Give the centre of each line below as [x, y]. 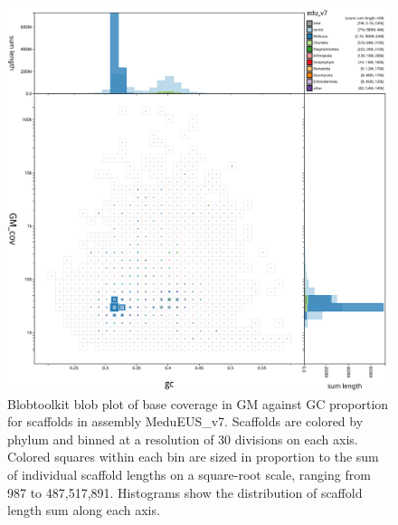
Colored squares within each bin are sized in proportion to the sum [193, 457]
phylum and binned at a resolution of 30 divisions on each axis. [183, 439]
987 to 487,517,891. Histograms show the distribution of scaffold [185, 492]
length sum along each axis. [84, 510]
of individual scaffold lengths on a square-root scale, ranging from [189, 474]
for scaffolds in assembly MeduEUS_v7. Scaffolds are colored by [185, 421]
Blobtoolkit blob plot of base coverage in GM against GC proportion [198, 403]
